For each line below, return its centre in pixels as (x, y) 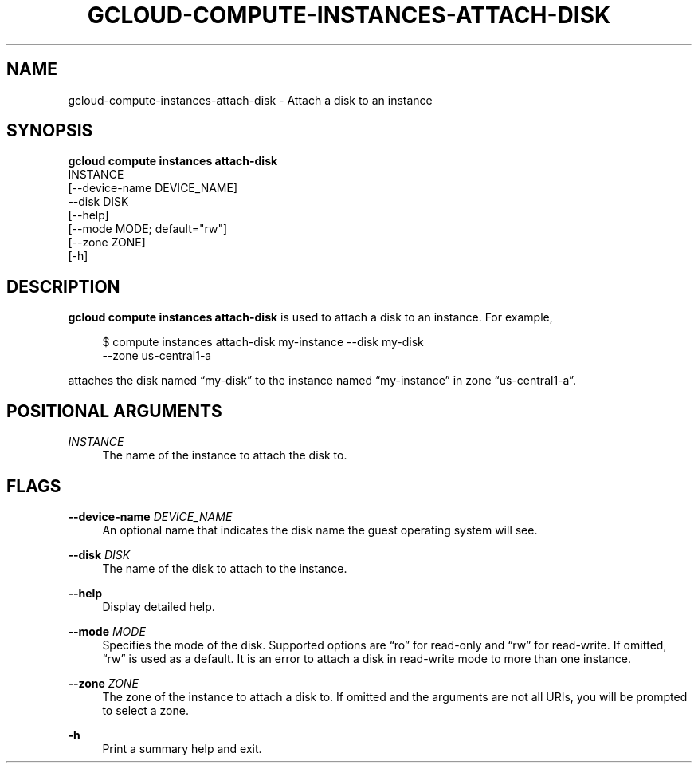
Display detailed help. (159, 606)
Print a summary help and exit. (182, 748)
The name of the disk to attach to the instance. (225, 568)
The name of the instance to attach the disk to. (225, 455)
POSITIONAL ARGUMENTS (114, 411)
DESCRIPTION (63, 286)
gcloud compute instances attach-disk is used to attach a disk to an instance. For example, (310, 317)
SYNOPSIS (50, 131)
